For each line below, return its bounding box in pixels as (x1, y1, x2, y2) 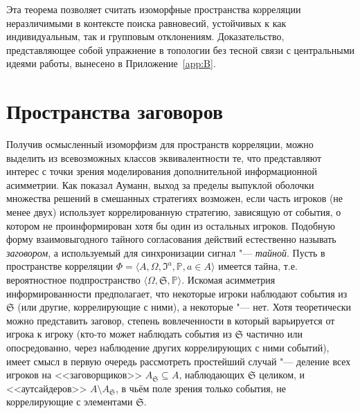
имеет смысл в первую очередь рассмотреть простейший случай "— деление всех (6, 354, 351, 368)
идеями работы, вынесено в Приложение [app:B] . (6, 56, 216, 71)
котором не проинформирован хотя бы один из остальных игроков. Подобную (6, 218, 336, 232)
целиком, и (259, 367, 305, 382)
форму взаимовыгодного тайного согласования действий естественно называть (6, 232, 336, 246)
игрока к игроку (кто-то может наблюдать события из (6, 327, 232, 341)
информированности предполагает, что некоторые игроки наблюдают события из (6, 286, 348, 300)
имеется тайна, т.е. (218, 259, 298, 273)
